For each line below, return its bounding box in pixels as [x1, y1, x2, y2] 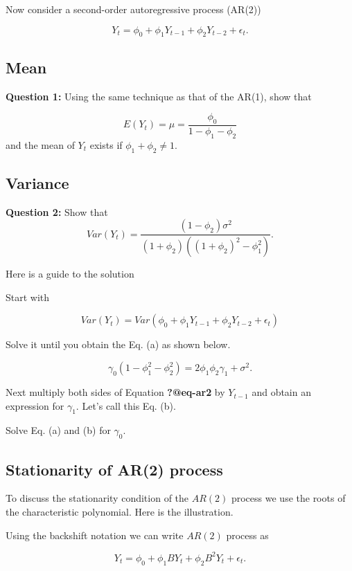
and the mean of [6, 137, 75, 152]
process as [226, 527, 269, 542]
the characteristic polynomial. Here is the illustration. [6, 505, 234, 519]
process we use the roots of [231, 491, 346, 505]
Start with [6, 289, 50, 304]
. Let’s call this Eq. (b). [76, 398, 176, 413]
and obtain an [252, 385, 311, 399]
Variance [6, 172, 69, 193]
